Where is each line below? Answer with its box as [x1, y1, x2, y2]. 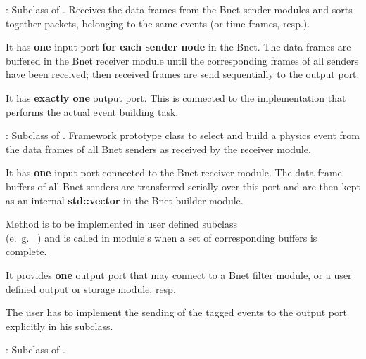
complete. [6, 244, 47, 259]
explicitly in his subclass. [6, 318, 113, 333]
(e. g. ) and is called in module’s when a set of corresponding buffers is [6, 230, 317, 244]
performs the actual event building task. [6, 104, 179, 119]
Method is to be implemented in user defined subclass [6, 216, 238, 231]
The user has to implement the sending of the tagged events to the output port [6, 305, 347, 320]
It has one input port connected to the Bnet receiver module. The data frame [6, 165, 342, 180]
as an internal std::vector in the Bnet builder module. [6, 192, 244, 207]
